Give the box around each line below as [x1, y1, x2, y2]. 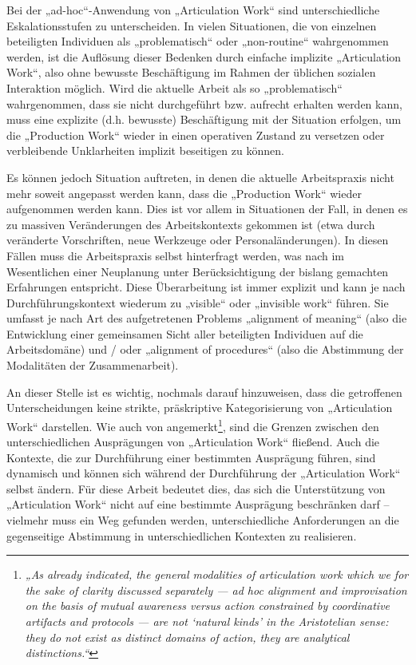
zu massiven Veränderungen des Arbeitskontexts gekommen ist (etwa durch [6, 216, 375, 232]
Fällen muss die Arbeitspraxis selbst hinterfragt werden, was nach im [6, 247, 344, 263]
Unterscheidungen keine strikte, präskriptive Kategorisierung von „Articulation [6, 399, 393, 416]
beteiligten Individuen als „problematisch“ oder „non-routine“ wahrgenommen [6, 33, 389, 49]
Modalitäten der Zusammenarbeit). [6, 357, 179, 374]
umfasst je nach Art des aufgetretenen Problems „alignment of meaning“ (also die [6, 310, 407, 327]
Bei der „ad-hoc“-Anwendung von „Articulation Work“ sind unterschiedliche [6, 2, 380, 18]
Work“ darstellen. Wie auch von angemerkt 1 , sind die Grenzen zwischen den [6, 415, 379, 434]
